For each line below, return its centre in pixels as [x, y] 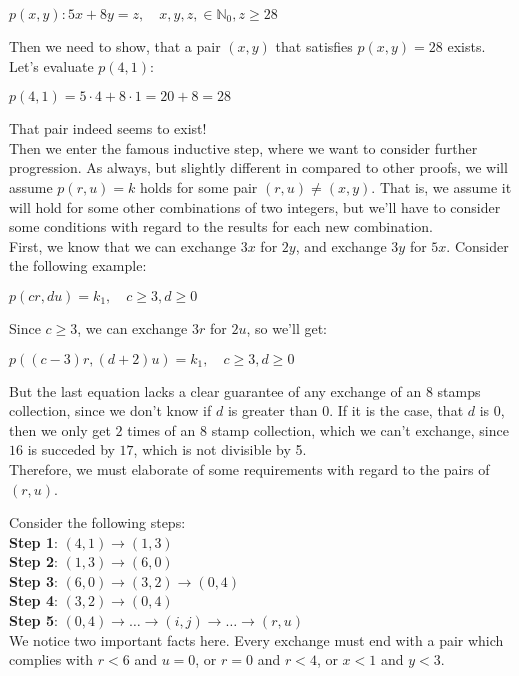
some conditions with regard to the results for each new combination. [221, 226]
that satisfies [314, 46]
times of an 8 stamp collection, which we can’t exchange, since [318, 429]
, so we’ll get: [286, 327]
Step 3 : [33, 580]
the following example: [78, 265]
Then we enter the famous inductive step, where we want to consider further [243, 147]
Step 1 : [33, 541]
